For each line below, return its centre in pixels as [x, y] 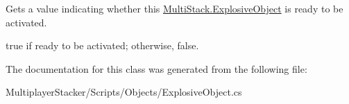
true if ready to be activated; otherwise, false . [102, 45]
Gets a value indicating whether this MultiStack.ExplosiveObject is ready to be [174, 8]
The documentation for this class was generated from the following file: [156, 68]
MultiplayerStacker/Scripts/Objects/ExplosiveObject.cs [124, 92]
